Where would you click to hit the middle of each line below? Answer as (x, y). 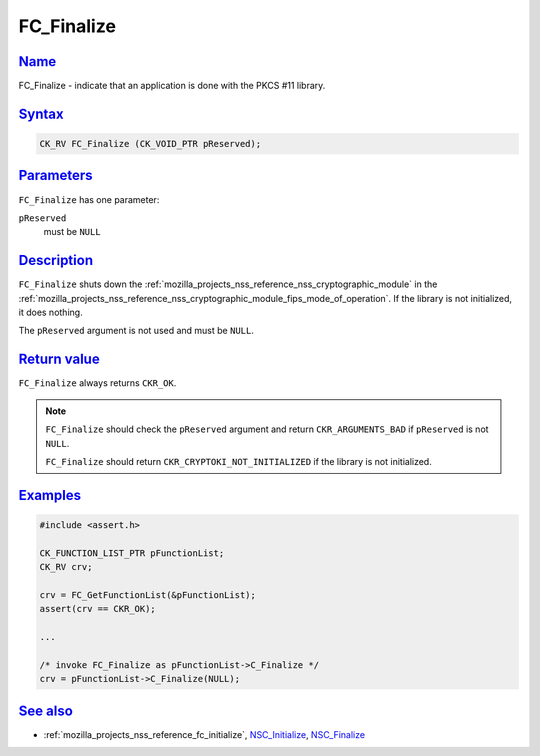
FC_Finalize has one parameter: (89, 199)
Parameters (55, 175)
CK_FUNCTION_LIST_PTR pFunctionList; (132, 553)
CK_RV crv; (66, 567)
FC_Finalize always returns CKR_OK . (97, 383)
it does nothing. (51, 312)
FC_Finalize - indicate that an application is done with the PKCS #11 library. (172, 86)
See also (46, 710)
